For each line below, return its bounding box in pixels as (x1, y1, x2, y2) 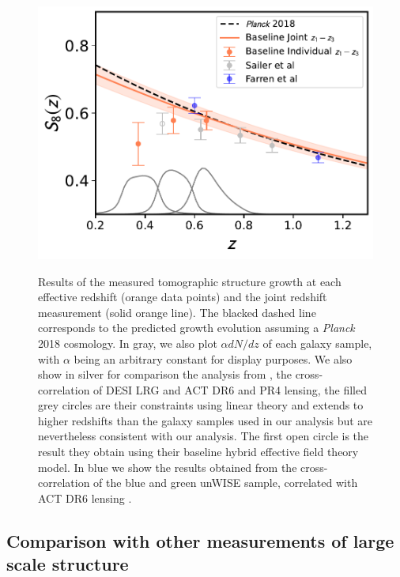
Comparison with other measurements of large (6, 528, 394, 552)
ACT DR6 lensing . (38, 489, 132, 506)
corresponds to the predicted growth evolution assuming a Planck (38, 319, 355, 336)
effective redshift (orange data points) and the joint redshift (38, 288, 327, 305)
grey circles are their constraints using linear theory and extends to (38, 397, 364, 413)
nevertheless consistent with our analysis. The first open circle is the (38, 428, 369, 444)
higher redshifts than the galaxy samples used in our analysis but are (38, 412, 373, 428)
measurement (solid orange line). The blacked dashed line (38, 304, 316, 320)
